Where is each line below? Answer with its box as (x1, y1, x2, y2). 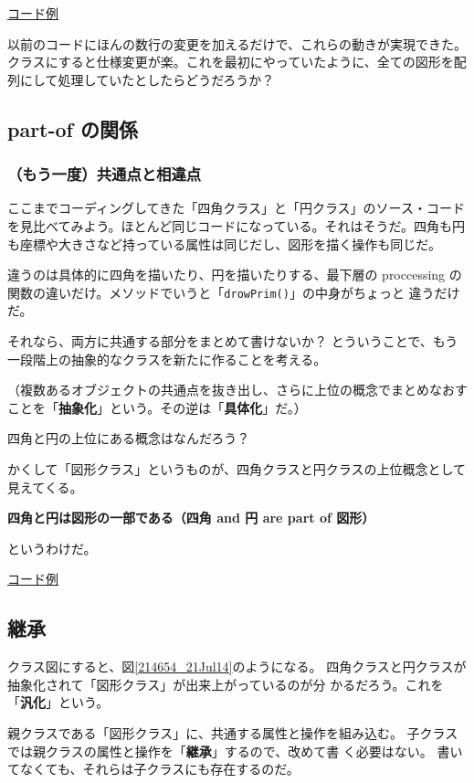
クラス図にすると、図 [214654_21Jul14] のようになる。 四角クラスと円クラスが (7, 657, 467, 676)
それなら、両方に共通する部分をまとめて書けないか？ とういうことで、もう (7, 332, 458, 350)
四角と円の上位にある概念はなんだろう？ (7, 429, 250, 448)
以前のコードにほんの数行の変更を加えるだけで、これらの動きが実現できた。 (7, 34, 468, 53)
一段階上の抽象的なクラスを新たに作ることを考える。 (7, 349, 327, 368)
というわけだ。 (7, 538, 97, 557)
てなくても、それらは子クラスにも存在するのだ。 (7, 759, 300, 778)
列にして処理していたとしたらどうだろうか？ (7, 69, 275, 89)
